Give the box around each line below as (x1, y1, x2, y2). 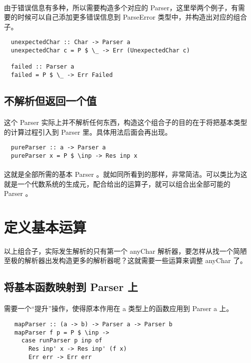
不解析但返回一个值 (4, 93, 97, 108)
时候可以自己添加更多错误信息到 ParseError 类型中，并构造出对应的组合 (17, 12, 247, 22)
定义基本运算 (4, 217, 87, 237)
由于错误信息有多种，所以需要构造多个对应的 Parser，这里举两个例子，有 (4, 2, 238, 12)
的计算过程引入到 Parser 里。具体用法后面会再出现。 (4, 126, 172, 137)
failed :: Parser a (11, 63, 75, 71)
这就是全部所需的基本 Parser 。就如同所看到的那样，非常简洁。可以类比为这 (4, 169, 248, 179)
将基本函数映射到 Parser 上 (4, 279, 138, 294)
